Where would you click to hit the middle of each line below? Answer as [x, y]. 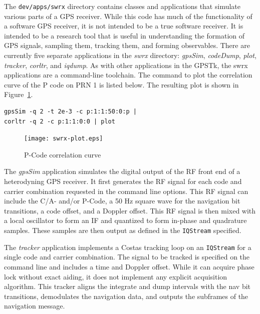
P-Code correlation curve [63, 154]
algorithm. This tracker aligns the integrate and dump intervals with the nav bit [127, 286]
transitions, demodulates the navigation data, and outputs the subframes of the [126, 296]
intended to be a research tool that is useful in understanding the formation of [124, 35]
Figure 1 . [19, 94]
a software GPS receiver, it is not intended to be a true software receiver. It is [124, 26]
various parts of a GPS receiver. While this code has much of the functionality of [128, 16]
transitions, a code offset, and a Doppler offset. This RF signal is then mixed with [130, 210]
